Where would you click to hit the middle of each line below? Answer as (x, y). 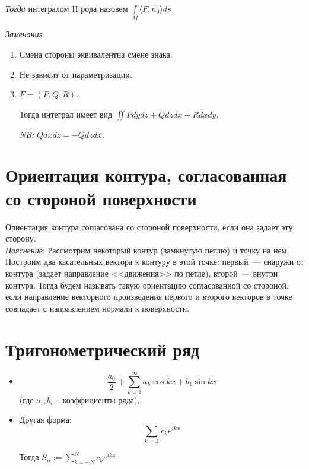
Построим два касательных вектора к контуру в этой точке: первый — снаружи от (155, 262)
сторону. (21, 238)
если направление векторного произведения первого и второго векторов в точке (149, 297)
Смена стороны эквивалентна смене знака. (96, 54)
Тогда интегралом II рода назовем (67, 8)
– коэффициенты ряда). (98, 399)
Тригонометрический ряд (103, 349)
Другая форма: (45, 419)
